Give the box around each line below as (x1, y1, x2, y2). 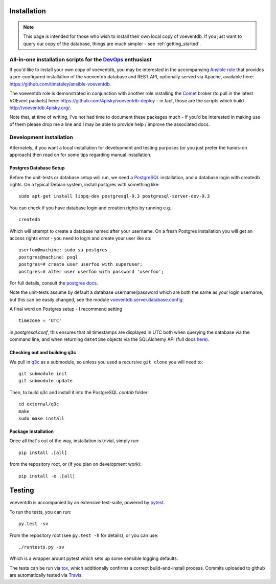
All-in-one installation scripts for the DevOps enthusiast (9, 56, 152, 63)
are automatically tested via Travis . (9, 572, 83, 578)
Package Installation (9, 428, 54, 435)
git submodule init (18, 371, 67, 377)
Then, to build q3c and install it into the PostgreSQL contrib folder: (9, 389, 149, 395)
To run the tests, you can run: (9, 509, 72, 515)
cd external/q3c (18, 401, 59, 407)
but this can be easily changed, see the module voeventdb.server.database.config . (9, 296, 184, 302)
